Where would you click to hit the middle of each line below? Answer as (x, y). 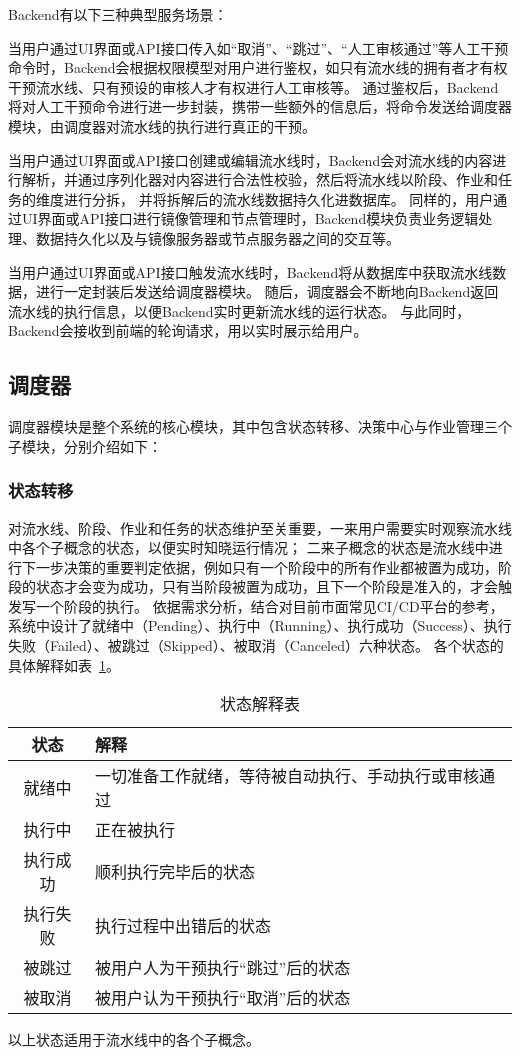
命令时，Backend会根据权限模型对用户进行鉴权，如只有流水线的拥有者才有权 (258, 67)
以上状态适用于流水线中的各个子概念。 (134, 1039)
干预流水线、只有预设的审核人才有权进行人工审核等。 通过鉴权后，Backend (253, 86)
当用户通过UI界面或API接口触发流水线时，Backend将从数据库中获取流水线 (250, 271)
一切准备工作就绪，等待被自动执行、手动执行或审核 (287, 776)
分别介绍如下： (112, 445)
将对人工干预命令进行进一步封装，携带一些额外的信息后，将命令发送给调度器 (260, 106)
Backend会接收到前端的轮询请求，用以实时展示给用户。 (188, 330)
